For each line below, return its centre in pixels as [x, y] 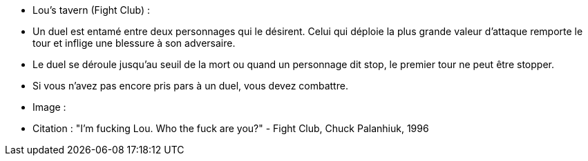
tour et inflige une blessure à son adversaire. [134, 43]
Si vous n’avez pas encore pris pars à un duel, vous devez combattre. [190, 86]
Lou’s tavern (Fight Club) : [91, 10]
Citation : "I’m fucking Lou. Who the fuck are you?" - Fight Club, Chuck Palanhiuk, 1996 [231, 128]
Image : [49, 107]
